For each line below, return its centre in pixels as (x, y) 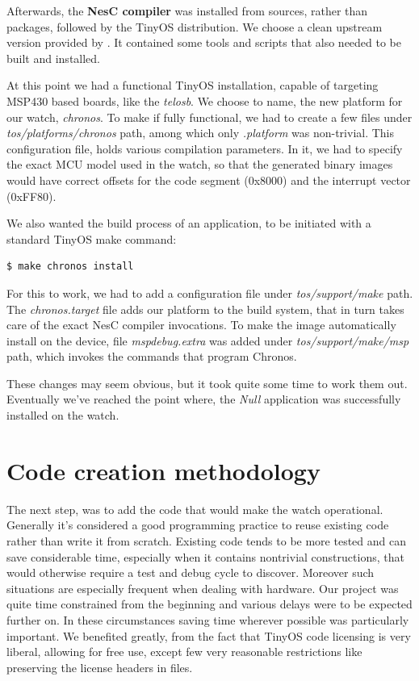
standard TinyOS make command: (92, 238)
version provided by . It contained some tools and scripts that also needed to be (204, 42)
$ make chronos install (70, 267)
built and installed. (54, 58)
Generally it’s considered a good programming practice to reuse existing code (198, 525)
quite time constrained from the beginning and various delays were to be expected (209, 604)
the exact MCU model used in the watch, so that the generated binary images (200, 164)
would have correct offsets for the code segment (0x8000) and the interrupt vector (209, 180)
